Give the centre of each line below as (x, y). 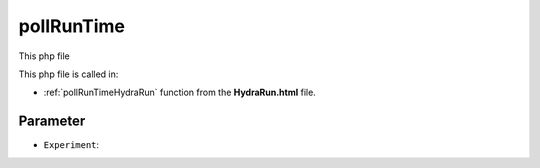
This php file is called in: (68, 74)
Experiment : (71, 145)
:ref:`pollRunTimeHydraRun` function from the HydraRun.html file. (180, 92)
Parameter (52, 121)
